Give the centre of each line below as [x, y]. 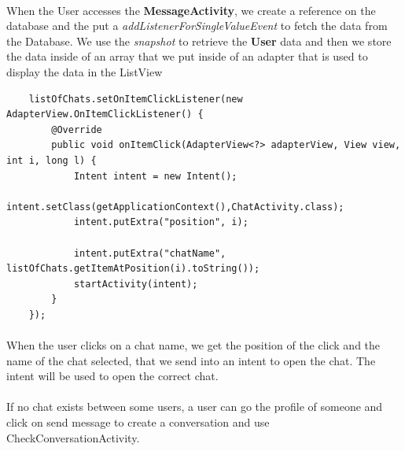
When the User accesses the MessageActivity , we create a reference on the [191, 10]
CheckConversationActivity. [73, 437]
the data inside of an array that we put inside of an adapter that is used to [187, 56]
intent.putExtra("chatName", [150, 253]
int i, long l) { [52, 160]
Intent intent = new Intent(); [155, 176]
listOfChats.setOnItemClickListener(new [136, 99]
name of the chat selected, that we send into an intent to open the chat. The [191, 360]
